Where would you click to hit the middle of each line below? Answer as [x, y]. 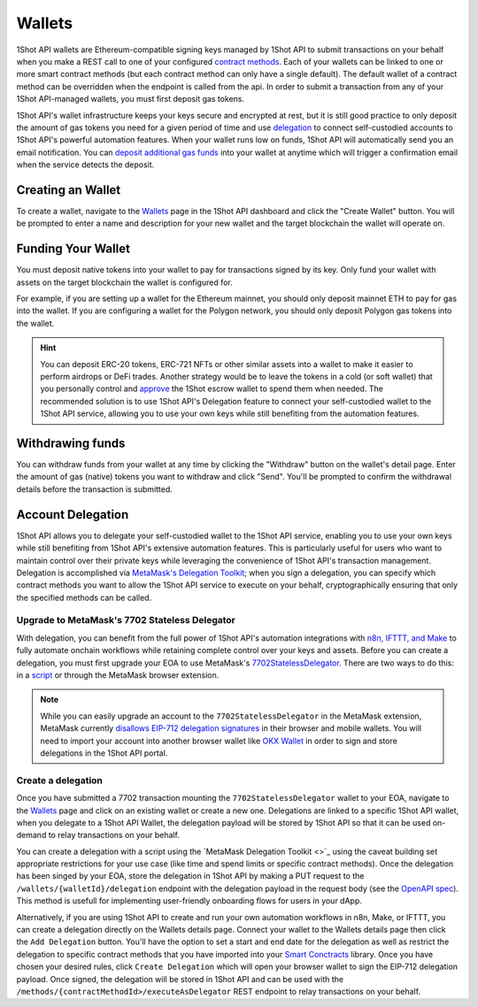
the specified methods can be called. [84, 597]
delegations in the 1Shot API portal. [104, 753]
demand [31, 835]
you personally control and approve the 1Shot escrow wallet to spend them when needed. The [212, 388]
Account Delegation [73, 515]
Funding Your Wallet [73, 249]
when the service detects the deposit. [85, 165]
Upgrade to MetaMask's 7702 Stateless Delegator [126, 620]
